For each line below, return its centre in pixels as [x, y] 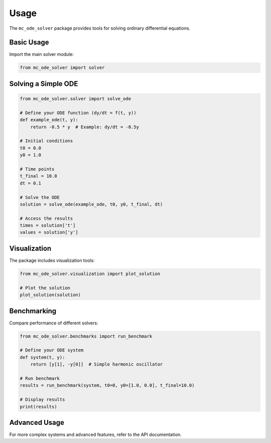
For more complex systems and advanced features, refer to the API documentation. [95, 434]
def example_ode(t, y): [49, 120]
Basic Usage [29, 42]
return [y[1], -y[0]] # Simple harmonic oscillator [97, 364]
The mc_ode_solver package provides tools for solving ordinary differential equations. [100, 28]
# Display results [42, 400]
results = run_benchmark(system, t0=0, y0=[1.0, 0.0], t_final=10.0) [107, 385]
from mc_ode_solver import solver [62, 68]
